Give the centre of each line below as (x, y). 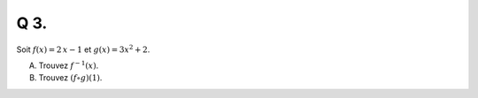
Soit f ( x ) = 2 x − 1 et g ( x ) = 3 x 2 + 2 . (83, 49)
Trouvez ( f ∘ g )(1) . (70, 78)
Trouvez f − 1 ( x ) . (69, 65)
